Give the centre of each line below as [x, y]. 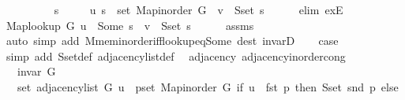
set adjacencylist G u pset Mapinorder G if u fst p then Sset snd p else [208, 86]
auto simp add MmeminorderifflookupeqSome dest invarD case [172, 41]
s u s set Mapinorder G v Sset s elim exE [199, 9]
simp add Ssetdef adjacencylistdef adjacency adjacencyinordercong [176, 56]
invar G [36, 71]
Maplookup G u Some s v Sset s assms [130, 25]
